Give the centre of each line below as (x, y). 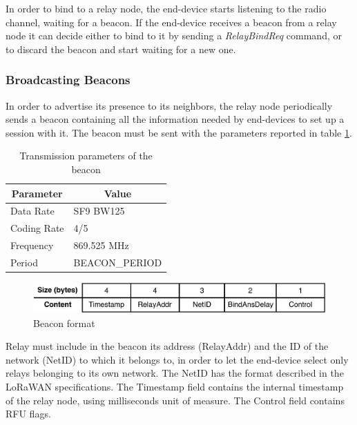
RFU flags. (28, 414)
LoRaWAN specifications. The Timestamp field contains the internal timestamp (175, 386)
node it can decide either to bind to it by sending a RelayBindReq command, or (174, 36)
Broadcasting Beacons (68, 80)
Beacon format (64, 323)
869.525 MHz (101, 245)
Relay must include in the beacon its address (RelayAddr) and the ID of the (167, 346)
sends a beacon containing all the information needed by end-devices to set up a (175, 119)
